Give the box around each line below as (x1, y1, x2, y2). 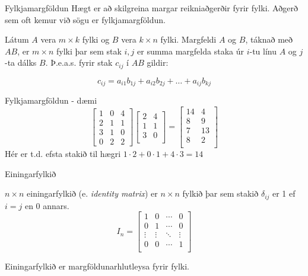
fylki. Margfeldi (160, 33, 217, 46)
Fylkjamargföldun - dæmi (5, 94, 97, 107)
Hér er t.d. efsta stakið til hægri (5, 147, 121, 160)
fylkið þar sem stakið (182, 187, 259, 200)
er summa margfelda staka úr (137, 44, 244, 57)
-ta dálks (5, 56, 37, 69)
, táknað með (245, 33, 293, 46)
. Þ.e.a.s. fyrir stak (45, 56, 113, 69)
